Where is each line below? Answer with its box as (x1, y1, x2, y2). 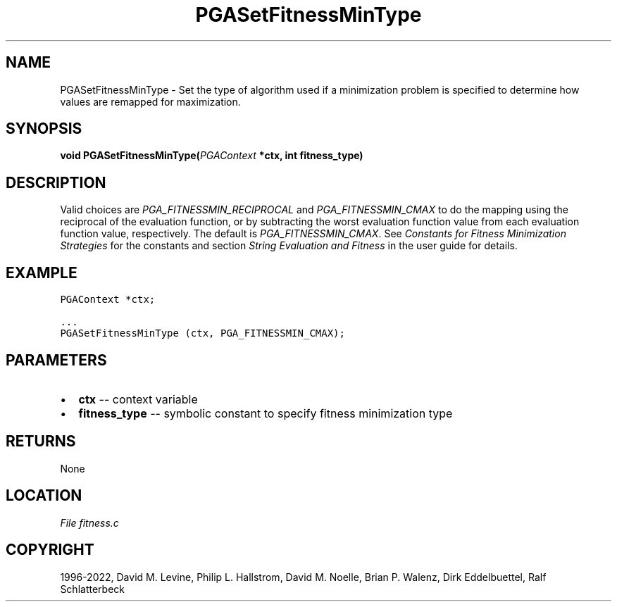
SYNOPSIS (6, 120, 82, 138)
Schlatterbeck (60, 582, 125, 595)
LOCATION (6, 487, 82, 505)
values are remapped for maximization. (60, 95, 241, 108)
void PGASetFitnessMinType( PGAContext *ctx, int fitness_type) (60, 149, 363, 162)
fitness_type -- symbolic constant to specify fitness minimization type (78, 406, 453, 420)
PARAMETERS (6, 351, 107, 369)
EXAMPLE (6, 263, 77, 282)
